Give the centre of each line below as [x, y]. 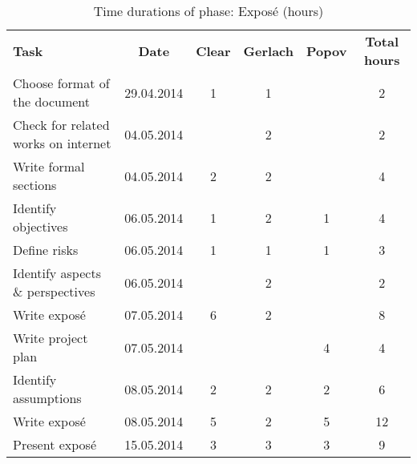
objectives [40, 226]
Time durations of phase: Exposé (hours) [208, 11]
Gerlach [268, 50]
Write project [51, 338]
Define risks [46, 250]
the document [52, 101]
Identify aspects [57, 273]
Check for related [61, 125]
